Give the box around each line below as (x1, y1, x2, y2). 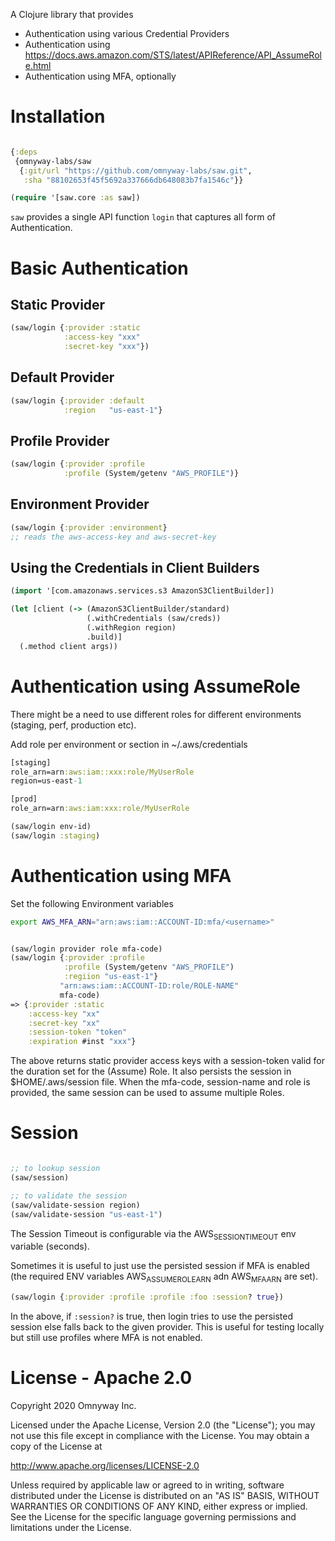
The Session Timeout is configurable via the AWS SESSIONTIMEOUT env (10, 1227, 297, 1242)
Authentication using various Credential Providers (24, 28, 230, 39)
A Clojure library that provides (10, 9, 134, 20)
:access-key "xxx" (63, 332, 141, 343)
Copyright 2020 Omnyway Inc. (10, 1399, 137, 1411)
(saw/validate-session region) (10, 1200, 141, 1210)
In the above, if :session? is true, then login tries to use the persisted (10, 1310, 293, 1322)
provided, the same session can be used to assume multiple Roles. (10, 1087, 285, 1099)
